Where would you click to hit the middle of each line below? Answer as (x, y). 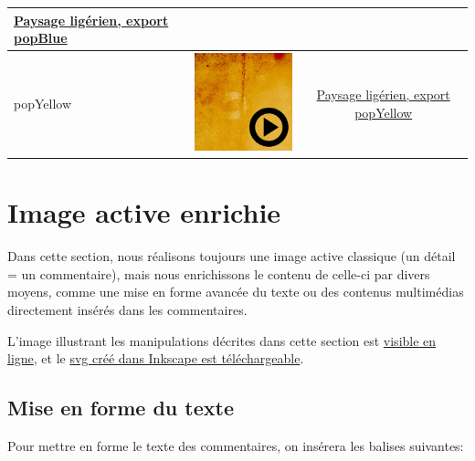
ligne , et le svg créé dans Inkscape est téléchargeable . (156, 358)
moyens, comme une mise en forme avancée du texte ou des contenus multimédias (236, 292)
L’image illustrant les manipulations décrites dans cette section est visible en (222, 340)
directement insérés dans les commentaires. (127, 309)
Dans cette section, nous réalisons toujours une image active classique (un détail (232, 256)
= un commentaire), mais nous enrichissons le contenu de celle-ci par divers (219, 273)
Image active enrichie (144, 212)
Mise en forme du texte (121, 408)
